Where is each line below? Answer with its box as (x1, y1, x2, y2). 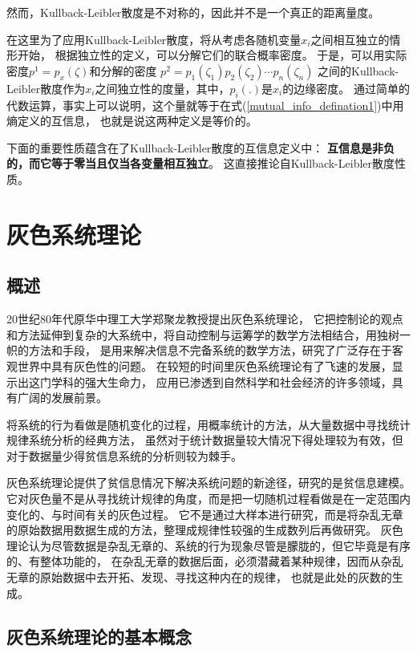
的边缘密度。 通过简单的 (282, 79, 410, 96)
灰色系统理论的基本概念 (6, 623, 192, 648)
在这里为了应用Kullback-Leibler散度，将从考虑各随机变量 (6, 30, 302, 47)
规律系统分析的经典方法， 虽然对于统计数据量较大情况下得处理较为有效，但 (6, 432, 403, 448)
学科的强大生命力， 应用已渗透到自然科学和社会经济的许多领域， (51, 373, 392, 390)
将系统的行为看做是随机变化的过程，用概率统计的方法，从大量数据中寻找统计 (6, 416, 411, 432)
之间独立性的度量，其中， (95, 79, 230, 96)
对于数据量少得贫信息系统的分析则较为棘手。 (6, 447, 242, 464)
